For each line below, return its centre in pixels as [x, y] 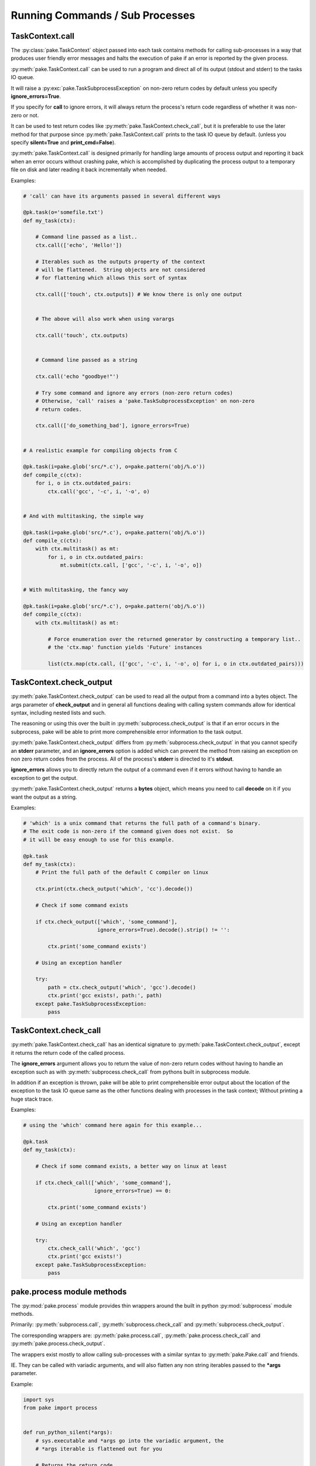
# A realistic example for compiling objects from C [100, 450]
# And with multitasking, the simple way [83, 516]
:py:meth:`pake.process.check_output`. [58, 1343]
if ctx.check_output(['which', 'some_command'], [107, 922]
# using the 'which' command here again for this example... [113, 1125]
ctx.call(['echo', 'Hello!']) [79, 245]
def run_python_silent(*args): [68, 1433]
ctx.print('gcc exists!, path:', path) [105, 996]
